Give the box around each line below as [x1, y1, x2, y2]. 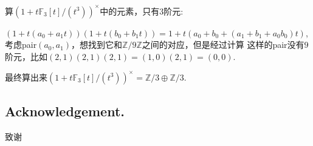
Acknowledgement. [5, 102, 125, 121]
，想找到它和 [71, 38, 123, 51]
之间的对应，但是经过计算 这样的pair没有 [142, 38, 304, 51]
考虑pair [5, 38, 37, 51]
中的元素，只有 [100, 4, 160, 17]
